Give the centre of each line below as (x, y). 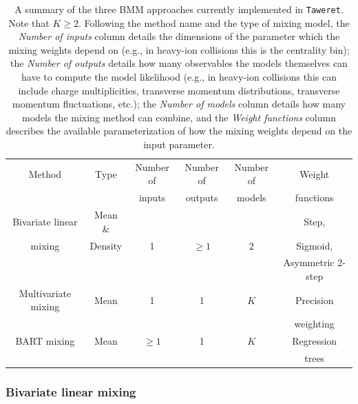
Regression (315, 341)
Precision (314, 300)
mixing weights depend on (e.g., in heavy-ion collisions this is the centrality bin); (179, 49)
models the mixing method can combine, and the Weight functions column (179, 117)
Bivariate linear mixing (71, 391)
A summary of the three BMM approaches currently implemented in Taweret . (179, 9)
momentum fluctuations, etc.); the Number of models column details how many (179, 104)
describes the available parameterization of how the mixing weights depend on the (179, 131)
